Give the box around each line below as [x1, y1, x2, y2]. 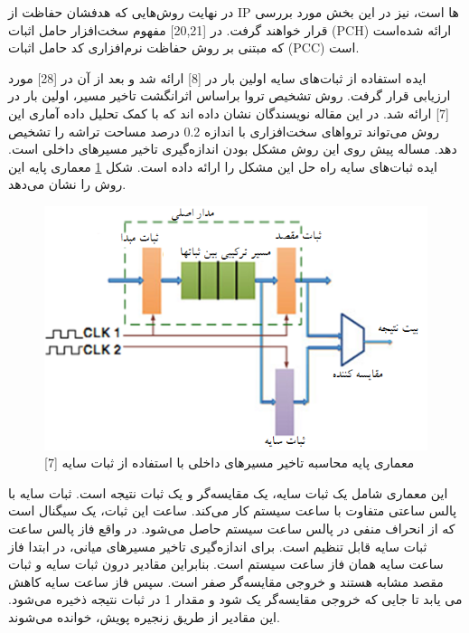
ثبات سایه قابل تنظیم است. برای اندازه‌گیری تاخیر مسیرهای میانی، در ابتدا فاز [8, 536, 427, 555]
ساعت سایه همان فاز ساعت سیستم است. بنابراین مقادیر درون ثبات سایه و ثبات [8, 554, 444, 573]
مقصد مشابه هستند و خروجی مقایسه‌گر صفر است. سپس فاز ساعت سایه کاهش [8, 572, 444, 590]
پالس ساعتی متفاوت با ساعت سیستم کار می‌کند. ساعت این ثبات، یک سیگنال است [8, 501, 457, 520]
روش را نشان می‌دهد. [8, 175, 127, 194]
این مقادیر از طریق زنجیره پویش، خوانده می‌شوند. [8, 607, 280, 626]
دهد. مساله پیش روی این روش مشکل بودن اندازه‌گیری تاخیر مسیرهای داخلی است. [8, 139, 457, 158]
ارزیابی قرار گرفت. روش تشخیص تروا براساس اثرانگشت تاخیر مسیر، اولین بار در [8, 86, 451, 105]
